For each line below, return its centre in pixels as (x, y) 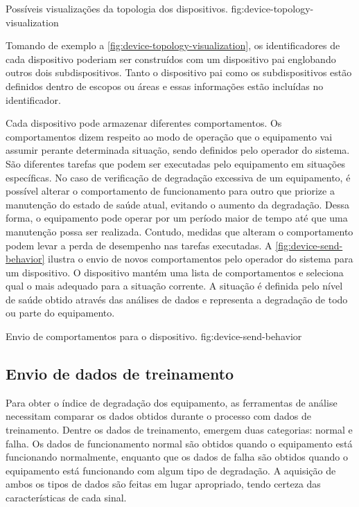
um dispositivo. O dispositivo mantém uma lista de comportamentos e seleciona (175, 272)
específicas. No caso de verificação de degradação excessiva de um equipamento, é (178, 177)
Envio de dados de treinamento (120, 374)
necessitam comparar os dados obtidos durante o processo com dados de (158, 416)
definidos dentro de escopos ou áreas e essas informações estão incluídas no (165, 86)
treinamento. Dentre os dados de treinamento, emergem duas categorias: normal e (179, 430)
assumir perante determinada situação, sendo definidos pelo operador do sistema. (178, 150)
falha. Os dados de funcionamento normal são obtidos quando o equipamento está (179, 443)
